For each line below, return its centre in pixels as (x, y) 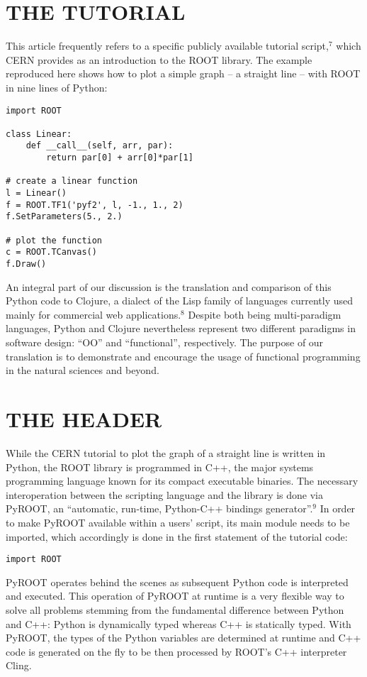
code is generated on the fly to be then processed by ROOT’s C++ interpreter (176, 651)
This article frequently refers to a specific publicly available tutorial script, (167, 46)
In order (338, 508)
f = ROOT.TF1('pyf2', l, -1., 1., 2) (95, 205)
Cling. (19, 665)
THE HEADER (84, 419)
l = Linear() (36, 193)
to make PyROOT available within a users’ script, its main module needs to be (178, 522)
